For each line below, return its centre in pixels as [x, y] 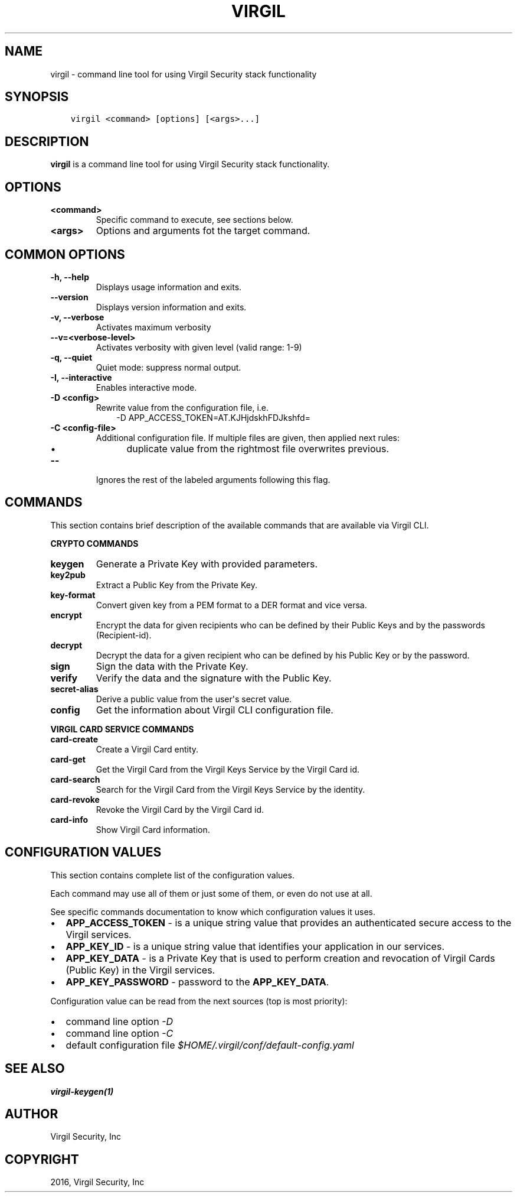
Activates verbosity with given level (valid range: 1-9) [199, 347]
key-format [73, 595]
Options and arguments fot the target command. [203, 231]
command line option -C [120, 1033]
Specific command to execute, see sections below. [194, 220]
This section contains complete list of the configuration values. [172, 875]
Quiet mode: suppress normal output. [168, 367]
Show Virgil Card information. [153, 829]
